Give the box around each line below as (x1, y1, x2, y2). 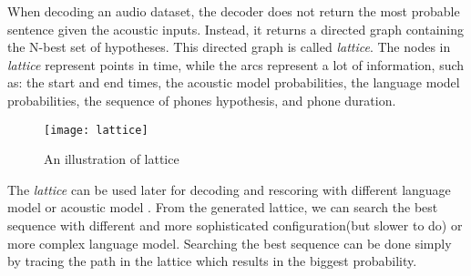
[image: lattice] (44, 123, 148, 137)
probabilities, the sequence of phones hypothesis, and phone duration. (7, 90, 396, 109)
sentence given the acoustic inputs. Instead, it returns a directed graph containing (7, 19, 465, 38)
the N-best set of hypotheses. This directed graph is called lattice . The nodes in (7, 37, 451, 56)
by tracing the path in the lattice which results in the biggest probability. (7, 251, 417, 271)
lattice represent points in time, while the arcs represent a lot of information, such (7, 55, 465, 74)
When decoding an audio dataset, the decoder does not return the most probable (7, 2, 460, 20)
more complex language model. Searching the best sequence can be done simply (7, 233, 452, 252)
